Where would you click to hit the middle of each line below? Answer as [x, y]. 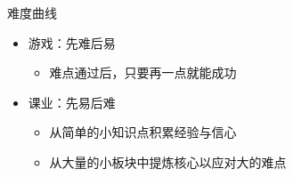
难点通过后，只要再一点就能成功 [143, 72]
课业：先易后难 [72, 102]
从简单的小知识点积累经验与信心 [143, 132]
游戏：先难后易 [72, 42]
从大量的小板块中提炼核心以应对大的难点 [168, 161]
